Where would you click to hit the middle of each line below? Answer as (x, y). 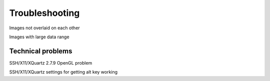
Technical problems (41, 51)
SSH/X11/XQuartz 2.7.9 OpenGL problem (51, 63)
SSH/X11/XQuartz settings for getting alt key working (63, 72)
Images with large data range (39, 37)
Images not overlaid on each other (44, 28)
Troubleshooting (44, 13)
